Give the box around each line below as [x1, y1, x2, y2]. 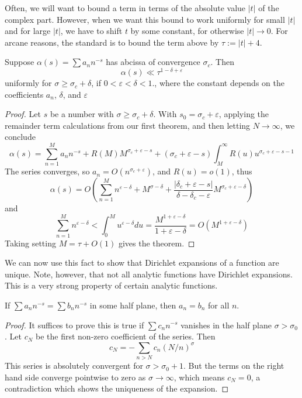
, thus [231, 165, 252, 177]
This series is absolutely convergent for [5, 359, 143, 372]
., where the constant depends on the [152, 77, 284, 89]
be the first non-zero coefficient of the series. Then [36, 330, 216, 342]
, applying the [218, 108, 269, 120]
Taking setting [5, 236, 56, 249]
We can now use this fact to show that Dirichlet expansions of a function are [5, 256, 279, 269]
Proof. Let [5, 108, 41, 120]
